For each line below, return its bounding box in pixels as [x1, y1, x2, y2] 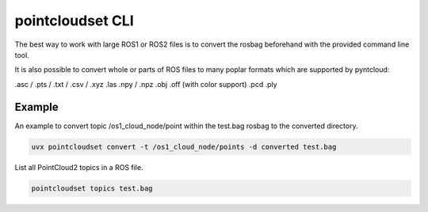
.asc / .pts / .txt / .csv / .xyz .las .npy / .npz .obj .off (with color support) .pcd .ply [14, 79, 277, 89]
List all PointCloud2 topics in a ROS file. [14, 162, 143, 172]
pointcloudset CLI [14, 12, 134, 29]
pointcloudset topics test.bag [31, 184, 154, 193]
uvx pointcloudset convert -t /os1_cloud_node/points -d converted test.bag [31, 142, 337, 151]
